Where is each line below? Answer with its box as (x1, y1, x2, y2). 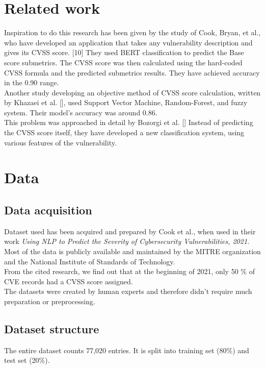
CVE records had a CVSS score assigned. (4, 276, 133, 286)
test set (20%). (4, 355, 50, 365)
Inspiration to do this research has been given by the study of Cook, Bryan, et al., (4, 27, 261, 38)
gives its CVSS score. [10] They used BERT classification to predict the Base (4, 47, 244, 58)
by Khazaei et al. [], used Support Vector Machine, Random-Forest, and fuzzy (4, 97, 248, 108)
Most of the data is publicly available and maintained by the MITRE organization (4, 246, 261, 257)
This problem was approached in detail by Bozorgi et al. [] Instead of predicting (4, 117, 253, 128)
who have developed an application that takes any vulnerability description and (4, 37, 253, 47)
